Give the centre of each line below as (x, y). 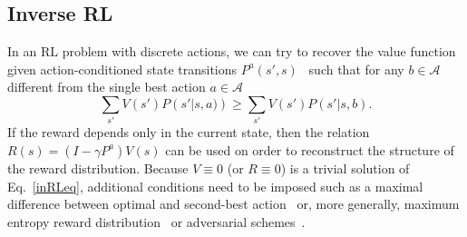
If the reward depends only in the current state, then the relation (189, 132)
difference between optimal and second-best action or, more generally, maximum (233, 204)
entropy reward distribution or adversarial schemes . (156, 221)
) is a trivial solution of (345, 168)
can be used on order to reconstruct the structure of (310, 149)
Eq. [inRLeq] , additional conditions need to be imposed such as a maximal (215, 186)
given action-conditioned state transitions (122, 69)
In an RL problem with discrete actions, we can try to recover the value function (232, 51)
